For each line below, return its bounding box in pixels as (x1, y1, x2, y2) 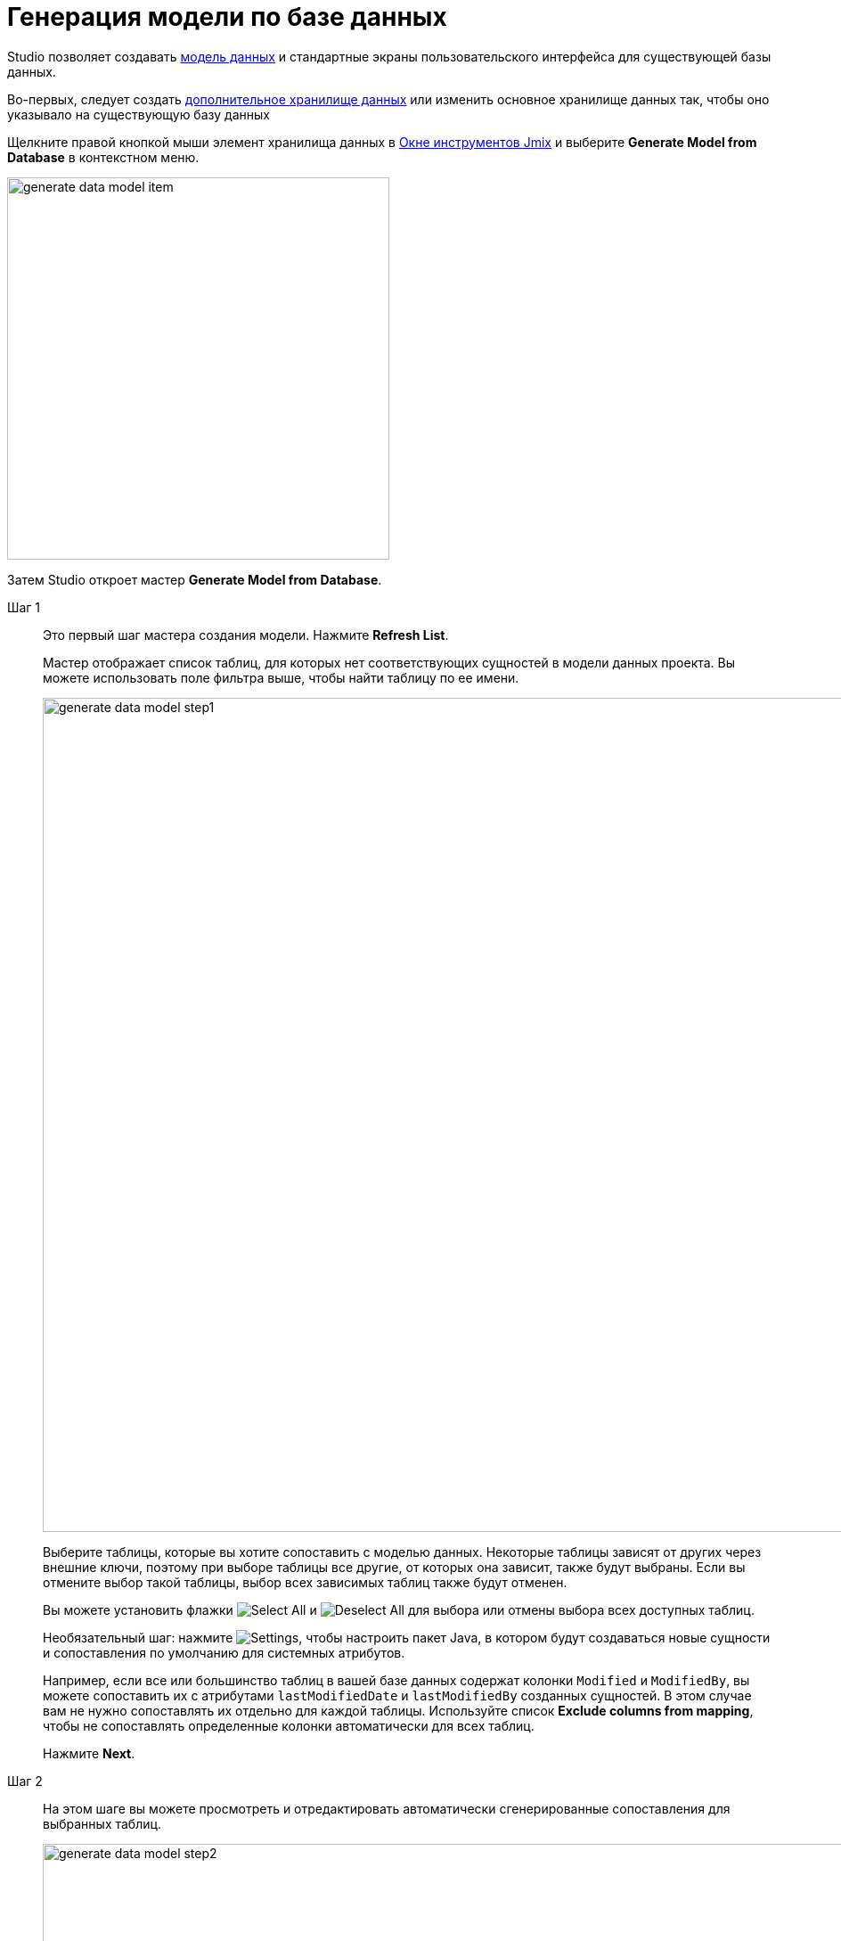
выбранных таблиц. (43, 1815, 162, 1831)
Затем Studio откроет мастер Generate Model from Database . (7, 571, 382, 587)
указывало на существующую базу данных (7, 106, 270, 122)
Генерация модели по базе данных (7, 2, 447, 32)
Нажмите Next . (43, 1745, 135, 1761)
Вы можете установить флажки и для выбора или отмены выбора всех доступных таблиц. (43, 1601, 755, 1617)
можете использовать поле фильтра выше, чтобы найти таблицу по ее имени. (43, 669, 519, 685)
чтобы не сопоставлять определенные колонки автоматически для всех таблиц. (43, 1717, 535, 1733)
